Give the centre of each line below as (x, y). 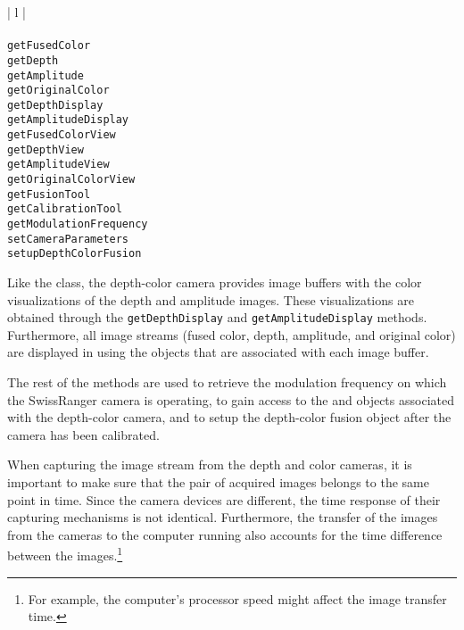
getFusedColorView (62, 135)
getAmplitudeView (58, 165)
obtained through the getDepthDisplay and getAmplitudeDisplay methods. (217, 317)
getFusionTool (49, 194)
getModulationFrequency (78, 224)
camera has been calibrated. (83, 434)
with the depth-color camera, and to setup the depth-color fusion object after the (229, 417)
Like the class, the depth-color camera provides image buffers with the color (215, 282)
